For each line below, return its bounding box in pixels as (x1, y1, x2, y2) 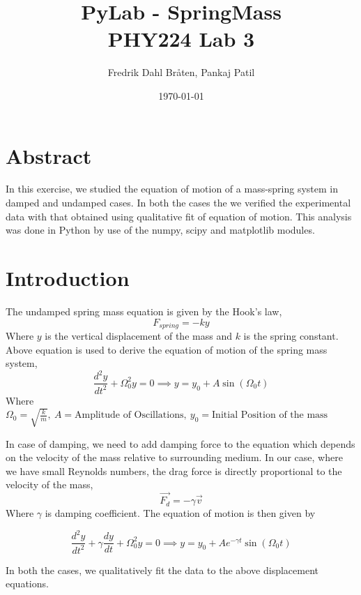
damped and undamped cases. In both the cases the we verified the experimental (6, 195, 351, 210)
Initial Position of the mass (212, 410, 328, 421)
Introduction (6, 264, 130, 292)
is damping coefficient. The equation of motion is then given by (45, 506, 316, 520)
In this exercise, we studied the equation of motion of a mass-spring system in (6, 181, 339, 196)
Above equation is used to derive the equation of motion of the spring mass (6, 342, 328, 356)
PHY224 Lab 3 (107, 24, 255, 53)
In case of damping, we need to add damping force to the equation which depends (6, 436, 355, 451)
